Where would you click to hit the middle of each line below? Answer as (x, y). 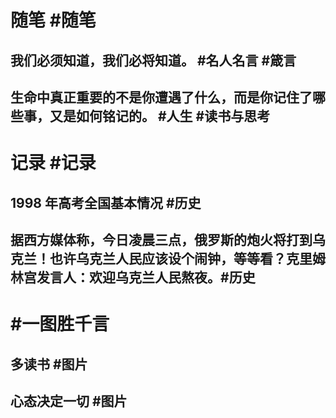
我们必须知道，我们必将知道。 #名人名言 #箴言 (153, 60)
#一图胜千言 (60, 324)
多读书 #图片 (49, 364)
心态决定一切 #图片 (69, 401)
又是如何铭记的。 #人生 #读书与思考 (160, 116)
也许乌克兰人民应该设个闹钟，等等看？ (168, 258)
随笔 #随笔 (53, 20)
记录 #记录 (53, 163)
